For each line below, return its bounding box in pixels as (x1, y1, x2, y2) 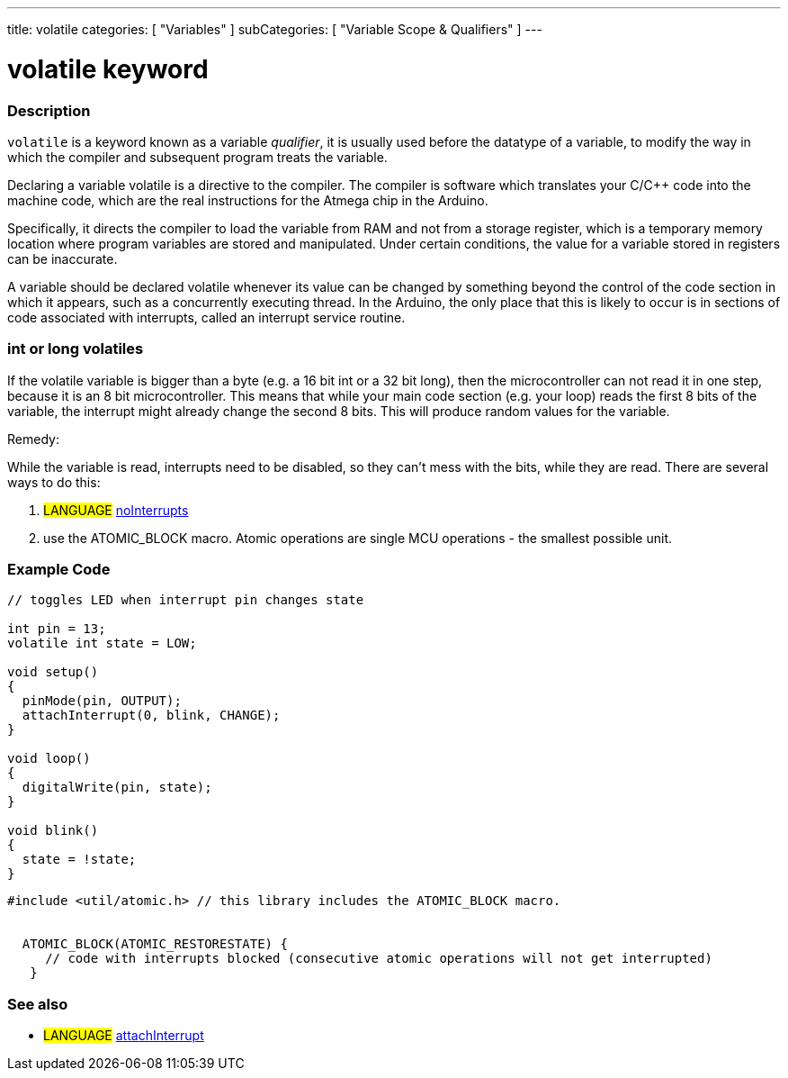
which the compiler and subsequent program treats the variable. (7, 149, 388, 165)
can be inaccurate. (7, 250, 118, 267)
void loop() (7, 751, 91, 766)
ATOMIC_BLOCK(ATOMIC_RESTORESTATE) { (22, 937, 288, 952)
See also (7, 994, 68, 1013)
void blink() (7, 823, 99, 838)
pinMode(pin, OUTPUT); (22, 693, 182, 709)
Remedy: (7, 430, 59, 447)
